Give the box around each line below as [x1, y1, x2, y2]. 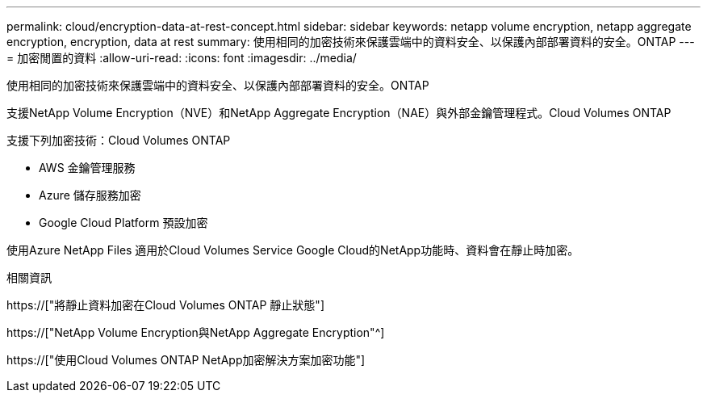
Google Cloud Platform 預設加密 [39, 216, 208, 229]
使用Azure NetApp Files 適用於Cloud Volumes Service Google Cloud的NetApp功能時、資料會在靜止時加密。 [6, 243, 579, 257]
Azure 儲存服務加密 [39, 188, 141, 202]
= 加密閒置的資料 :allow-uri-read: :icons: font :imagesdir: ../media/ [6, 51, 357, 65]
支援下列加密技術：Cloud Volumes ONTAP [6, 133, 231, 147]
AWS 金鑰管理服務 [39, 161, 136, 174]
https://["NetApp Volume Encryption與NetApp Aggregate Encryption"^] [6, 325, 385, 339]
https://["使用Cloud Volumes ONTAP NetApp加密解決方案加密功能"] [6, 353, 366, 367]
